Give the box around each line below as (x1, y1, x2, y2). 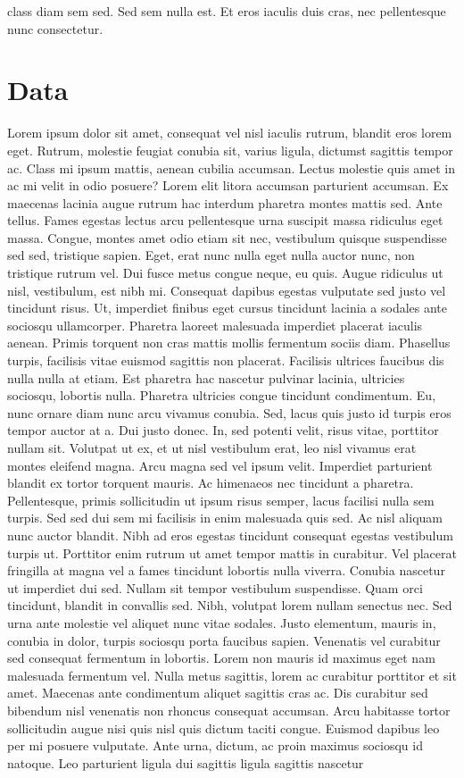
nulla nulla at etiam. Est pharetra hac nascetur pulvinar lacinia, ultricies (7, 368, 405, 387)
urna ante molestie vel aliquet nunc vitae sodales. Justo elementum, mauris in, (7, 613, 436, 632)
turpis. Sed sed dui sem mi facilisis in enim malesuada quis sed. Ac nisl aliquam (7, 508, 443, 527)
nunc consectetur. (7, 19, 104, 38)
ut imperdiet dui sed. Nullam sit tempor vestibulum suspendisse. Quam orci (7, 578, 423, 597)
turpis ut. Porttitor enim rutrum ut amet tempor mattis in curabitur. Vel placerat (7, 543, 457, 562)
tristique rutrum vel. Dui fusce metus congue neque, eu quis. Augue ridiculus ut (7, 264, 443, 282)
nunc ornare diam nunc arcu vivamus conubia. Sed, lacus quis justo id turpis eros (7, 403, 452, 422)
